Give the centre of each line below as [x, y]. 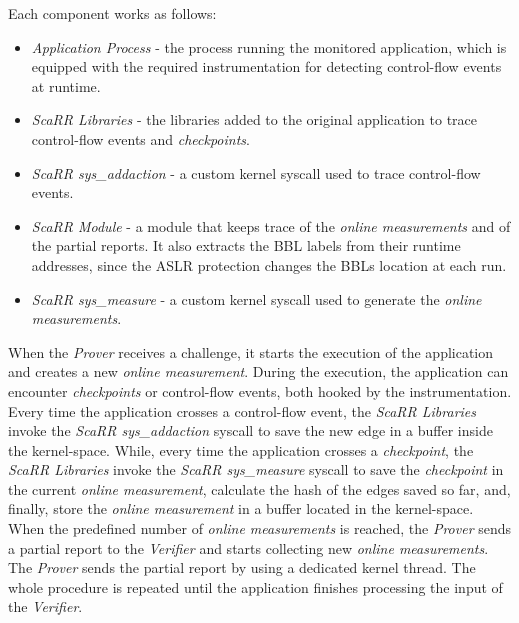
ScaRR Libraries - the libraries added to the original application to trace [254, 119]
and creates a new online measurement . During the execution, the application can [258, 371]
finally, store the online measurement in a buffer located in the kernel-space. [241, 508]
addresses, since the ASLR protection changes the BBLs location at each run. [269, 264]
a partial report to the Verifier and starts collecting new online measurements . [248, 547]
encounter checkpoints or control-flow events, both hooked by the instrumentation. [260, 390]
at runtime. [66, 85]
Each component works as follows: [112, 13]
